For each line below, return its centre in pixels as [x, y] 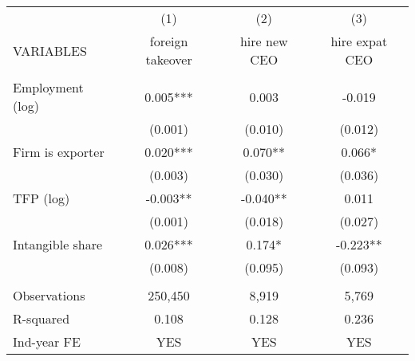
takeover [169, 59]
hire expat [359, 41]
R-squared [41, 318]
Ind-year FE [47, 341]
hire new [264, 41]
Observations [49, 295]
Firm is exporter [59, 152]
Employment [48, 87]
